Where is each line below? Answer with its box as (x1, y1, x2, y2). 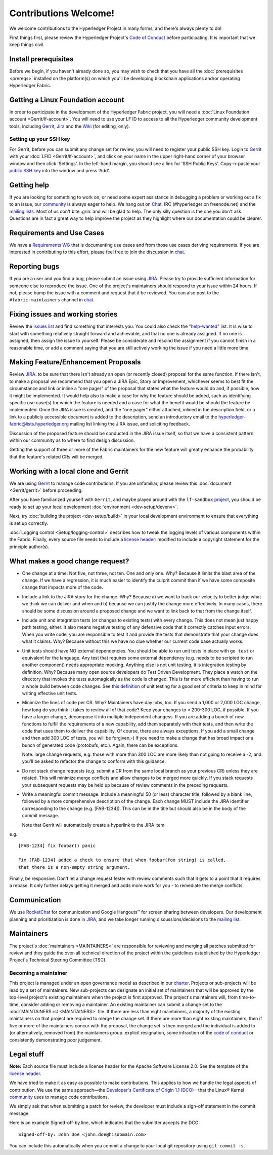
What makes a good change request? (9, 557, 129, 565)
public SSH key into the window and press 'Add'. (9, 168, 111, 174)
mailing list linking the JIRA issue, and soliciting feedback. (70, 421, 191, 427)
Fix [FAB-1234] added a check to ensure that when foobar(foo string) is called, (18, 857, 226, 863)
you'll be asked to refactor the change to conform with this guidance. (22, 758, 166, 764)
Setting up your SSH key (9, 136, 70, 143)
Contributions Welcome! (9, 8, 115, 19)
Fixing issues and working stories (9, 310, 118, 319)
